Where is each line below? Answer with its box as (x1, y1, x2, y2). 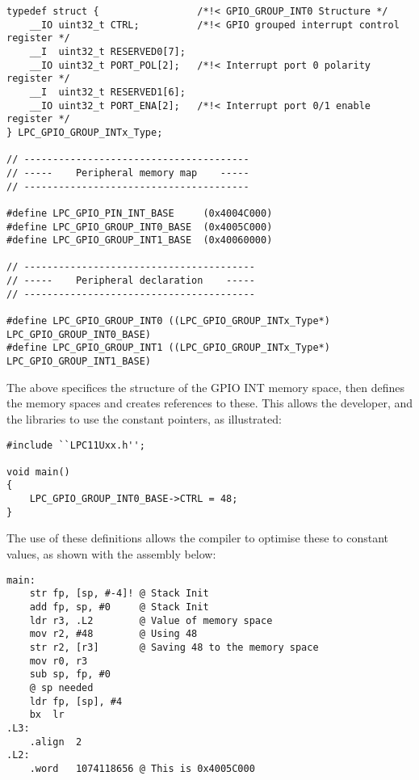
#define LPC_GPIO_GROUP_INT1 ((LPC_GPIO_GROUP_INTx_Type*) (6, 342, 330, 354)
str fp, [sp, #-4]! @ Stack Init (29, 588, 209, 600)
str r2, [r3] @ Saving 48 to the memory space (29, 641, 319, 653)
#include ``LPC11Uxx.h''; (6, 439, 145, 451)
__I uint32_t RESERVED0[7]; (29, 45, 186, 57)
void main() (6, 466, 70, 478)
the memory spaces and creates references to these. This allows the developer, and (6, 394, 413, 411)
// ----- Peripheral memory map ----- (6, 167, 249, 179)
